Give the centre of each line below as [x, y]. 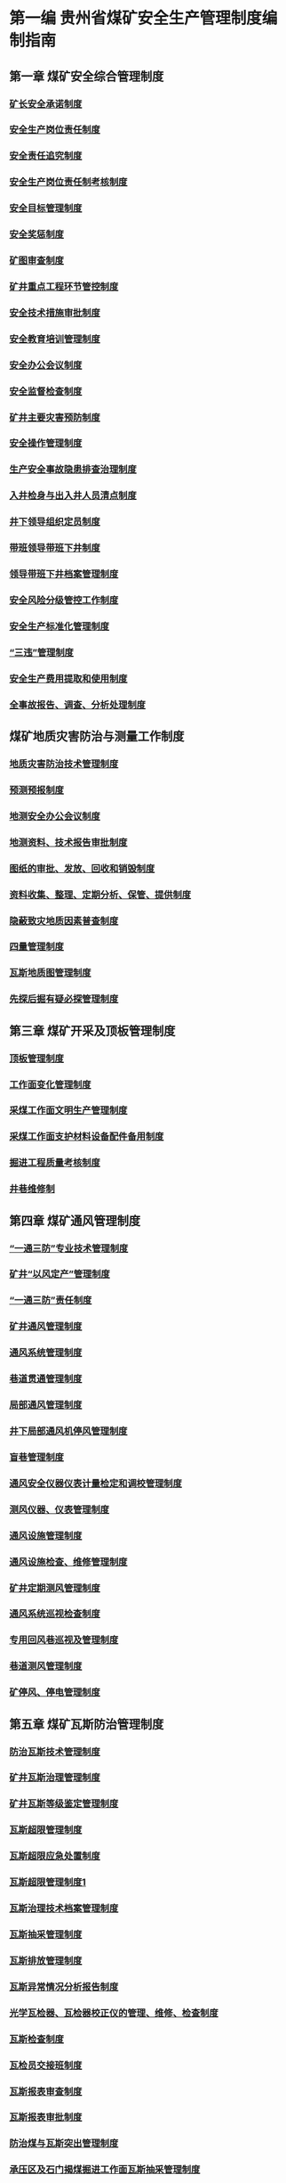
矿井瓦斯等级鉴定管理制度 [64, 1803]
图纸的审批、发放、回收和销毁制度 [82, 868]
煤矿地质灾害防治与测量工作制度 [97, 736]
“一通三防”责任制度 [51, 1300]
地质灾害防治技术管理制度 [64, 764]
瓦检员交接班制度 [46, 2065]
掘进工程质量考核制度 [55, 1163]
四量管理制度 [37, 947]
